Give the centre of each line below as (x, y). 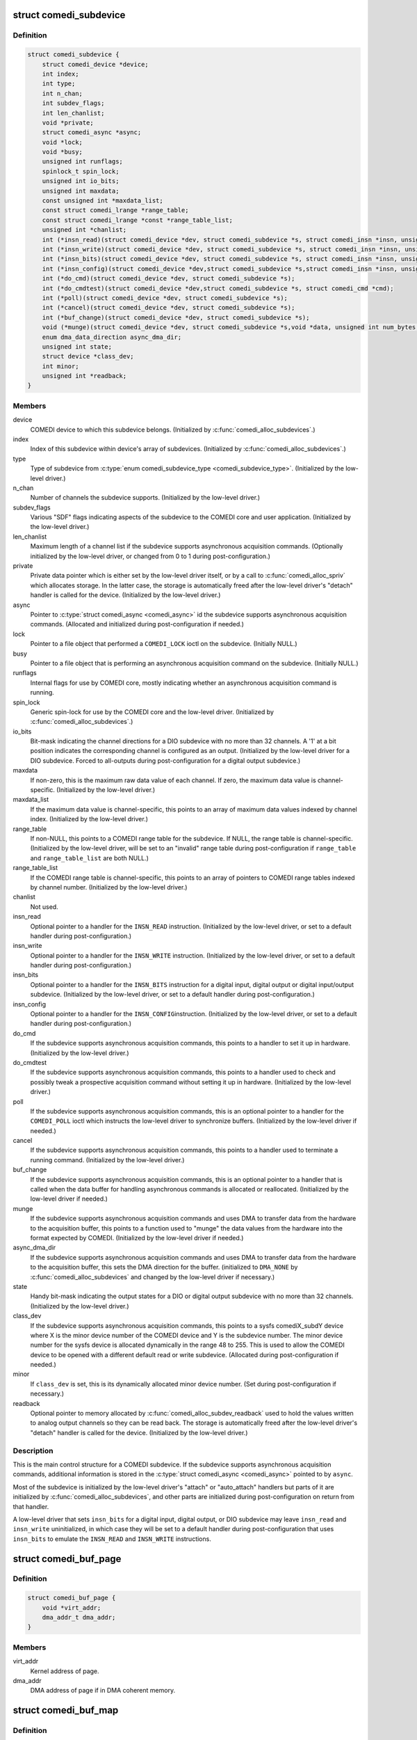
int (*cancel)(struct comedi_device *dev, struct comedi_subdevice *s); (169, 308)
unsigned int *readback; (84, 376)
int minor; (60, 366)
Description (33, 1450)
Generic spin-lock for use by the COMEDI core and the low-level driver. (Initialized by (152, 712)
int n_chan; (63, 93)
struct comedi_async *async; (92, 133)
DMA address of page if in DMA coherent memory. (103, 1691)
